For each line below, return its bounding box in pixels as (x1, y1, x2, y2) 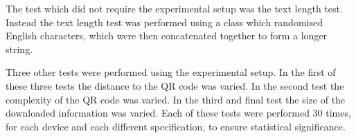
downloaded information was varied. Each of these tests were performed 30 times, (6, 106, 351, 120)
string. (6, 41, 33, 56)
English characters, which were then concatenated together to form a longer (6, 28, 328, 43)
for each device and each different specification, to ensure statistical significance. (6, 119, 346, 133)
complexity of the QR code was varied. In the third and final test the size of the (6, 92, 346, 106)
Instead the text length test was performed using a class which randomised (6, 14, 323, 29)
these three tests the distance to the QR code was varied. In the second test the (6, 78, 344, 92)
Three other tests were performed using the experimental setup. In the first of (6, 65, 336, 79)
